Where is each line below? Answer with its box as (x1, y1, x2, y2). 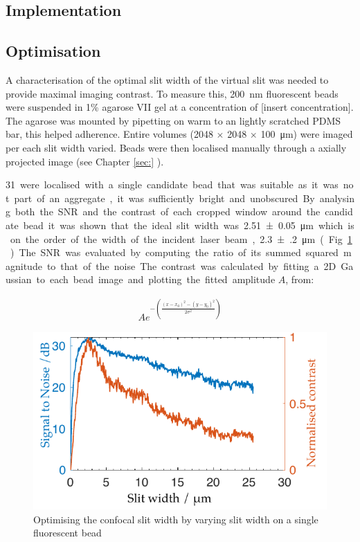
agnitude (6, 258, 42, 273)
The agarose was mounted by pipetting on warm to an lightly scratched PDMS (6, 113, 341, 127)
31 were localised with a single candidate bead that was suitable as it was (6, 177, 339, 192)
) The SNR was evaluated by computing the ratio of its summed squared (10, 245, 339, 260)
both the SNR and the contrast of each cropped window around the (15, 204, 321, 219)
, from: (285, 272, 314, 287)
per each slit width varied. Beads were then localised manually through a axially (6, 140, 347, 154)
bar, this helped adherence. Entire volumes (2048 (6, 127, 213, 141)
